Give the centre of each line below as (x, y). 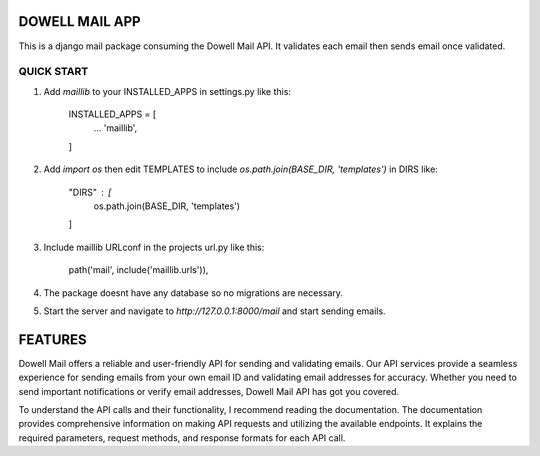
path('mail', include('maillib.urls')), (138, 270)
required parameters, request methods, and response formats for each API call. (182, 437)
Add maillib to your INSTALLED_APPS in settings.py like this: (167, 91)
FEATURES (52, 339)
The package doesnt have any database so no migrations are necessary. (193, 292)
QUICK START (53, 72)
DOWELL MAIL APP (79, 21)
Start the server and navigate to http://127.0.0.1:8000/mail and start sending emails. (214, 311)
